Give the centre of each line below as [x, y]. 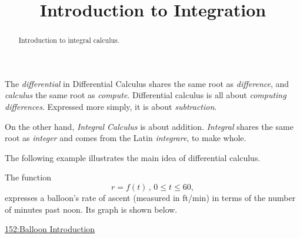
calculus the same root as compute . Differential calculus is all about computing [146, 95]
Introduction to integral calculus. [69, 40]
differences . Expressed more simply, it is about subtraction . [111, 107]
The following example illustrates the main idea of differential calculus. [133, 157]
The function [28, 177]
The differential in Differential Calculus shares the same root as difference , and [147, 83]
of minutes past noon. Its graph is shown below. [91, 209]
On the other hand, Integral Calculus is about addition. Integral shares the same [149, 126]
